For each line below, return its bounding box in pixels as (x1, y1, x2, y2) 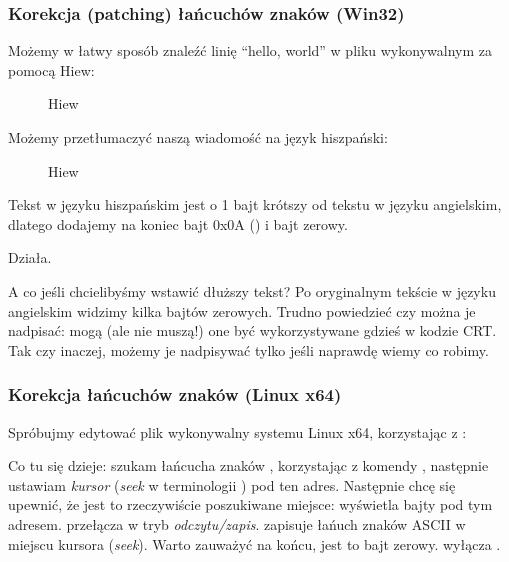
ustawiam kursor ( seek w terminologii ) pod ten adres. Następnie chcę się (8, 474, 456, 495)
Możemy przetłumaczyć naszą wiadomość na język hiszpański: (8, 127, 388, 147)
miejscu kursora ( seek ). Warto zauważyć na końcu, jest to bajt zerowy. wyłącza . (8, 533, 501, 554)
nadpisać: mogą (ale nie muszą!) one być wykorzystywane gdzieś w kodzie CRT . (8, 320, 497, 341)
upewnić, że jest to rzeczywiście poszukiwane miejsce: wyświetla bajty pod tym (8, 494, 493, 515)
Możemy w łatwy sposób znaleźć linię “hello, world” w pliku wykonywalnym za (8, 40, 492, 61)
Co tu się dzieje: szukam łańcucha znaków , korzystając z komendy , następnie (8, 455, 489, 476)
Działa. (8, 247, 52, 268)
